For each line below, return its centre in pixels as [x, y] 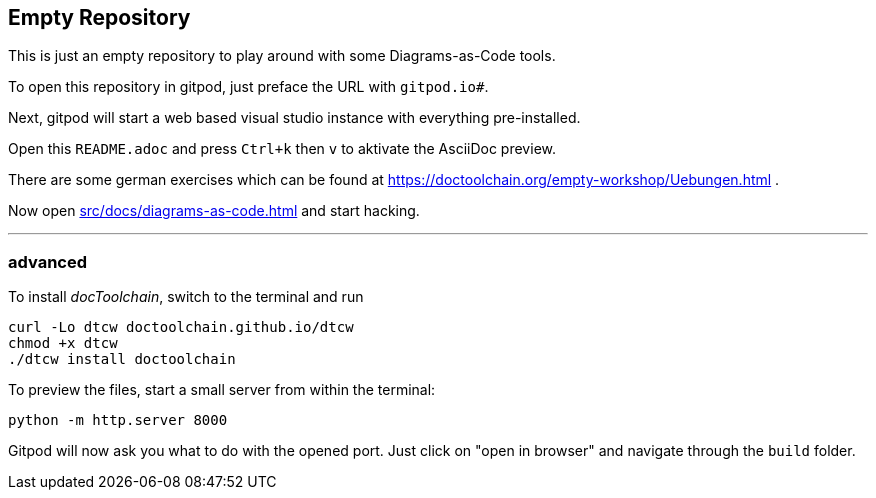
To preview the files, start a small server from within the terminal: [222, 390]
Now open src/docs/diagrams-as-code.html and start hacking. [214, 211]
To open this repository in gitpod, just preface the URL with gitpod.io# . [248, 87]
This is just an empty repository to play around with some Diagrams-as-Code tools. [282, 56]
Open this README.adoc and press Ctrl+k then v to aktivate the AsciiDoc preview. [282, 149]
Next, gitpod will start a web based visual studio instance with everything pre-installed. [294, 118]
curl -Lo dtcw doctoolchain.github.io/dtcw [181, 327]
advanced [47, 261]
